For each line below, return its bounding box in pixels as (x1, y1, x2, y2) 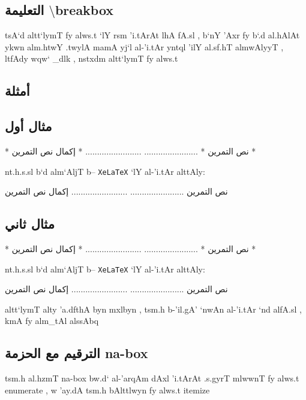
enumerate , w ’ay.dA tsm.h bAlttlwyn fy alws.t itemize (5, 383, 210, 396)
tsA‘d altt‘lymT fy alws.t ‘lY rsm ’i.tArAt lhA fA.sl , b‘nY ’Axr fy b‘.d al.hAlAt (5, 29, 300, 41)
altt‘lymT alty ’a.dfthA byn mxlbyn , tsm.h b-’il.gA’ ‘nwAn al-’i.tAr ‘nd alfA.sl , (5, 302, 302, 315)
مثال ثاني (5, 214, 55, 233)
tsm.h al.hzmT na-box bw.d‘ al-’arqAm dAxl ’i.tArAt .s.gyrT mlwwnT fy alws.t (5, 372, 299, 384)
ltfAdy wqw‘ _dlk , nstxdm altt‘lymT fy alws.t (5, 52, 178, 65)
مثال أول (5, 117, 52, 135)
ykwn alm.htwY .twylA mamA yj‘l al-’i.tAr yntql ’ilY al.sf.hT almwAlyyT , (5, 40, 284, 53)
